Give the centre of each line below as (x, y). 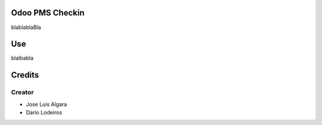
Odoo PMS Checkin (48, 13)
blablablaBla (26, 27)
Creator (22, 92)
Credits (25, 75)
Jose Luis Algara (47, 104)
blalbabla (22, 58)
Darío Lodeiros (44, 112)
